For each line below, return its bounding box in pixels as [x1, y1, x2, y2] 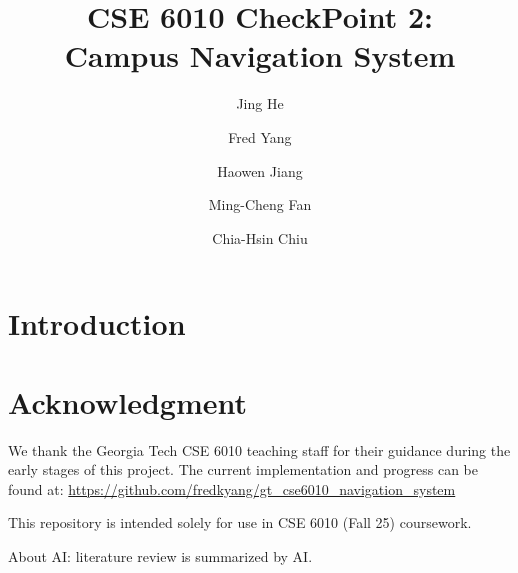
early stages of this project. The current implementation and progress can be [8, 459, 478, 480]
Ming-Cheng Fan [208, 194, 312, 215]
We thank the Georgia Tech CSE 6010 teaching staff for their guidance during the [8, 439, 511, 460]
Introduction [8, 303, 186, 344]
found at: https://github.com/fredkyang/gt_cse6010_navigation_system [8, 478, 456, 499]
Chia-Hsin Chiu [212, 227, 308, 248]
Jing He [236, 93, 284, 114]
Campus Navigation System [64, 35, 456, 76]
